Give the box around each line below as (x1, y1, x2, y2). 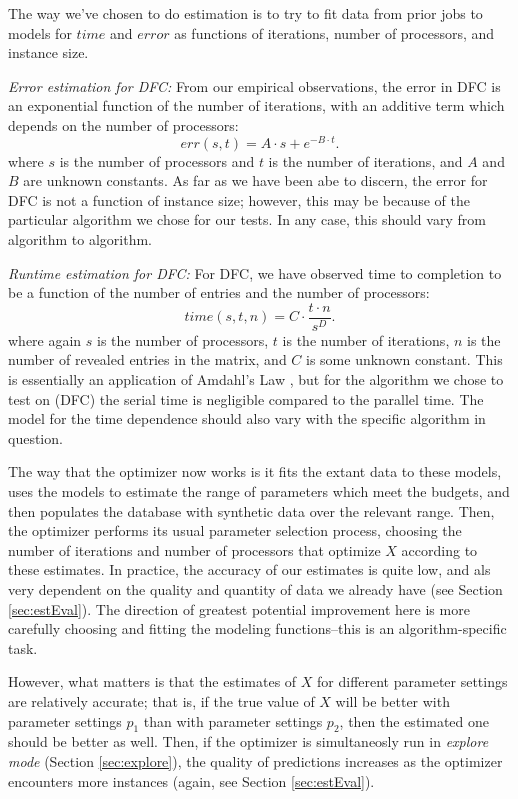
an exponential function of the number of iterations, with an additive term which (8, 95, 505, 116)
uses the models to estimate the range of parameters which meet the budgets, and (8, 481, 510, 502)
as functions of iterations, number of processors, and (174, 22, 495, 43)
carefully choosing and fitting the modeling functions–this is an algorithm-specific (8, 618, 507, 639)
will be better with (335, 690, 450, 711)
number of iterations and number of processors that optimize (8, 539, 381, 560)
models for (8, 22, 72, 43)
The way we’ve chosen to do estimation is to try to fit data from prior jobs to (8, 3, 483, 23)
